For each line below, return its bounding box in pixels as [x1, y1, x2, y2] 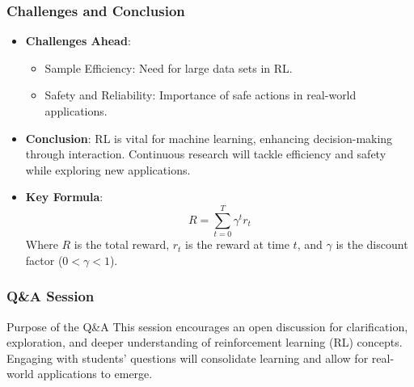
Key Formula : [25, 188, 103, 205]
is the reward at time [185, 236, 289, 253]
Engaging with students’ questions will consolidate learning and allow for [6, 349, 369, 366]
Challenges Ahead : [25, 32, 131, 49]
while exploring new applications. [25, 161, 191, 178]
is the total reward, [74, 236, 170, 253]
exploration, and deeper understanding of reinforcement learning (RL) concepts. [6, 334, 403, 351]
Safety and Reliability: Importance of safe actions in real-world [44, 86, 357, 103]
